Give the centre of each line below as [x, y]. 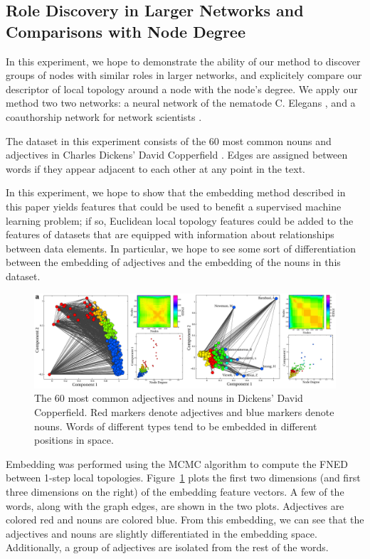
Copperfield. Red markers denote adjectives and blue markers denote [184, 412]
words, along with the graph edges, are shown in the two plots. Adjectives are [175, 505]
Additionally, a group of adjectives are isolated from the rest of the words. [167, 547]
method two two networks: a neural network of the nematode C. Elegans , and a [181, 103]
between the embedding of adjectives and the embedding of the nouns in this [173, 262]
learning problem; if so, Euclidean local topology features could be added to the [180, 220]
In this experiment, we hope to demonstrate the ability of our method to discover [183, 61]
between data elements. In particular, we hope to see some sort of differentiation [181, 248]
